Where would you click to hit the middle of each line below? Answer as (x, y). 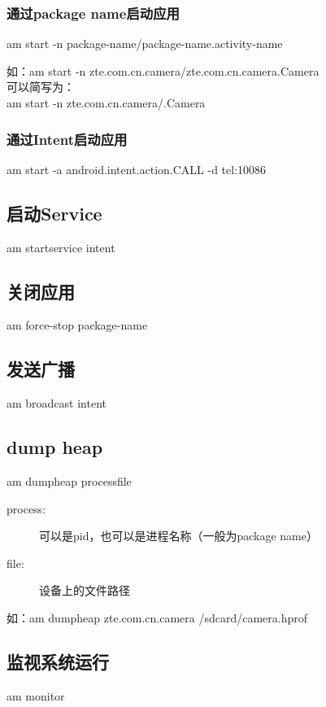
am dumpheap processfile (69, 481)
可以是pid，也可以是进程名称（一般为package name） (178, 536)
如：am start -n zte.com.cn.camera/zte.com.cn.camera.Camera (163, 70)
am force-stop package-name (77, 325)
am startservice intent (61, 247)
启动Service (54, 213)
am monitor (36, 695)
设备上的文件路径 (85, 590)
